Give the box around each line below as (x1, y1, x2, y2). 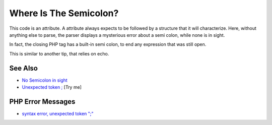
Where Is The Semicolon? (9, 8, 119, 19)
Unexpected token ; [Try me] (22, 84, 82, 90)
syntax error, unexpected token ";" (22, 110, 94, 116)
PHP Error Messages (9, 97, 76, 106)
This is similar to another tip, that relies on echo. (9, 50, 109, 56)
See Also (9, 64, 38, 73)
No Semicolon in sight (22, 77, 67, 83)
